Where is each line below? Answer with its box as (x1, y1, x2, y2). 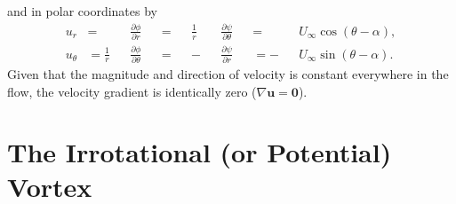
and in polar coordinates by (7, 2, 157, 20)
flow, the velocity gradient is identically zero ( (7, 82, 257, 100)
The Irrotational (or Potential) (7, 134, 392, 170)
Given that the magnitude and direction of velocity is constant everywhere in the (7, 64, 449, 82)
